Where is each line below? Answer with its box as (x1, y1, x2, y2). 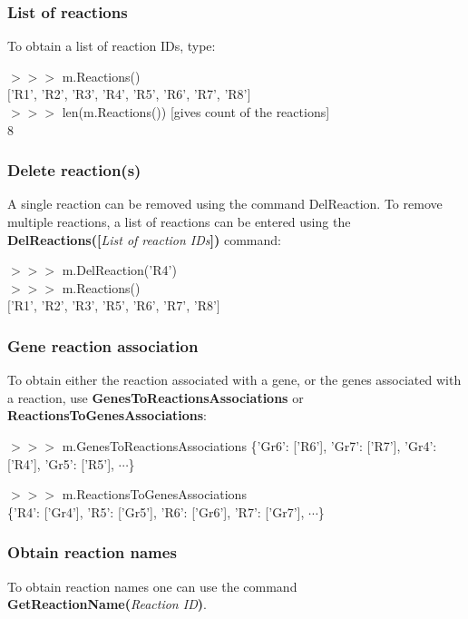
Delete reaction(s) (7, 159, 141, 182)
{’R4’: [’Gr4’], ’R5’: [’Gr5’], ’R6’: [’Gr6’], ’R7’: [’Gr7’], (7, 502, 305, 521)
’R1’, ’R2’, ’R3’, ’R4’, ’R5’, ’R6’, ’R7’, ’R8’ (10, 84, 248, 103)
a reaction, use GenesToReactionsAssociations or (7, 388, 304, 407)
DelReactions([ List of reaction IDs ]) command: (7, 230, 281, 249)
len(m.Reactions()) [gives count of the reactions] (62, 103, 330, 121)
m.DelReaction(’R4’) (62, 260, 177, 280)
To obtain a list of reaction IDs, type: (7, 36, 216, 55)
